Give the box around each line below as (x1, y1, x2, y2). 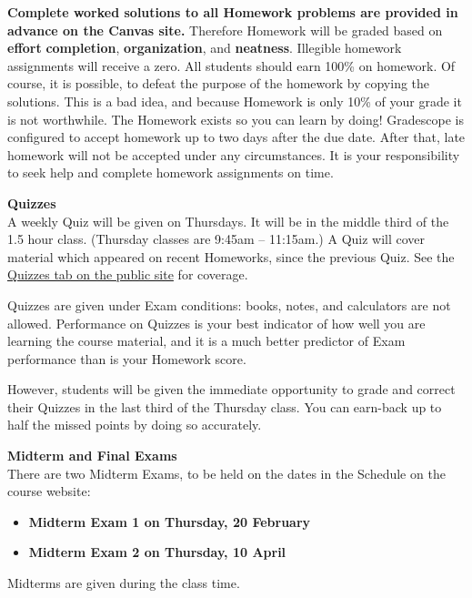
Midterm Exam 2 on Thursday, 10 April (28, 542, 286, 562)
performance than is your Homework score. (7, 349, 246, 368)
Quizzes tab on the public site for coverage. (7, 265, 248, 284)
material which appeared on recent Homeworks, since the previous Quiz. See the (7, 247, 455, 266)
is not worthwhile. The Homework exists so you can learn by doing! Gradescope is (7, 109, 464, 128)
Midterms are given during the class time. (7, 573, 240, 593)
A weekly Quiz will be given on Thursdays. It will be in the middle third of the (7, 211, 449, 230)
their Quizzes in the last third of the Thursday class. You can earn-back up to (7, 397, 442, 416)
